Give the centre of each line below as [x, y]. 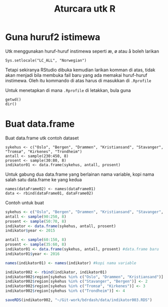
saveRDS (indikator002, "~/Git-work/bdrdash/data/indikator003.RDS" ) [79, 300]
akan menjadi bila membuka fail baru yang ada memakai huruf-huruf [76, 75]
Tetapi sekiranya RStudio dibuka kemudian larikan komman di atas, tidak [80, 70]
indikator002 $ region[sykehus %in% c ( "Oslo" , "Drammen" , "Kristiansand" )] [85, 277]
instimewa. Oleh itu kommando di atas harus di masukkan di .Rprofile [78, 80]
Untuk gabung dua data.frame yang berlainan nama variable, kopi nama [80, 174]
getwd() [13, 99]
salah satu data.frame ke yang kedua [44, 179]
